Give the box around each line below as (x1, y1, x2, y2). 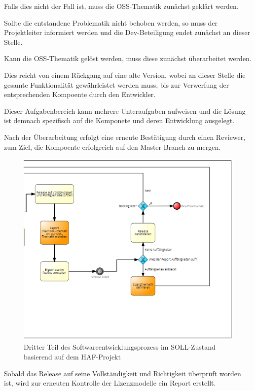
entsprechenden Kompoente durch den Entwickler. (4, 89, 156, 99)
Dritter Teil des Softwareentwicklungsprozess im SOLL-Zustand (24, 342, 216, 352)
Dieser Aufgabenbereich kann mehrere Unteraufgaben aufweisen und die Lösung (4, 105, 246, 116)
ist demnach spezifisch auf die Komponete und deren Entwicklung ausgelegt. (4, 115, 235, 126)
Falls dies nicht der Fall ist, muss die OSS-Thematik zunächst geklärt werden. (4, 1, 239, 11)
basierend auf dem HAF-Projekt (24, 352, 121, 362)
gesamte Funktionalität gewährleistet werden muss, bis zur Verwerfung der (4, 79, 229, 90)
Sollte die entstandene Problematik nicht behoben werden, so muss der (4, 17, 218, 28)
